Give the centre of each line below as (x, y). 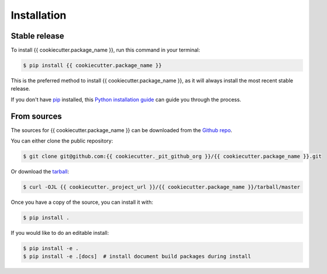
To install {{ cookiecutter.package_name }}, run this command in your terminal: (105, 50)
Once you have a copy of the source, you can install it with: (82, 202)
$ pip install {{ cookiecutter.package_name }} (92, 65)
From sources (36, 116)
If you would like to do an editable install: (60, 233)
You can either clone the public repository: (62, 141)
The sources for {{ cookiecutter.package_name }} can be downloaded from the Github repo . (122, 130)
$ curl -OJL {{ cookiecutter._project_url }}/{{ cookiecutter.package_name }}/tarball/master (162, 187)
